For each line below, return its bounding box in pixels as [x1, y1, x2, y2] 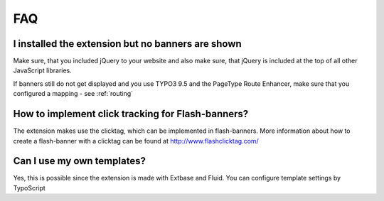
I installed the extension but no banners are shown [13, 38, 242, 50]
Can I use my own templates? [13, 155, 146, 167]
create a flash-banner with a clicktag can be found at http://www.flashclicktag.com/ [13, 136, 259, 145]
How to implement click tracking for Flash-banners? [13, 108, 249, 120]
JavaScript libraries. [13, 66, 73, 75]
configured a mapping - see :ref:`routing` [13, 89, 134, 98]
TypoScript [13, 183, 46, 192]
